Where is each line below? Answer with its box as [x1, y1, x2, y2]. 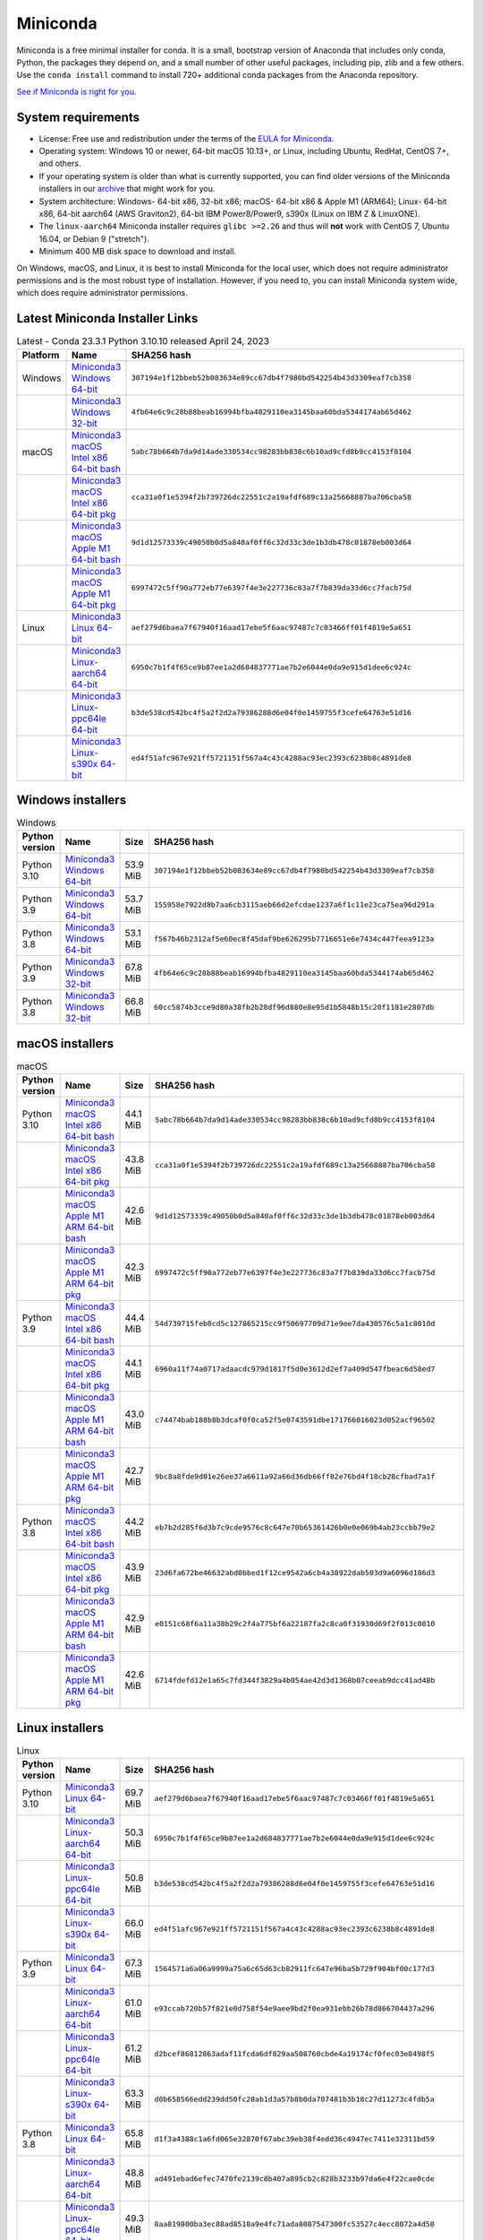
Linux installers [16, 1720, 105, 1736]
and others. [38, 158, 81, 169]
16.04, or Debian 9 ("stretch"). [38, 233, 149, 244]
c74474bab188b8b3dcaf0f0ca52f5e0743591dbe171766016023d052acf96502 [155, 1415, 436, 1425]
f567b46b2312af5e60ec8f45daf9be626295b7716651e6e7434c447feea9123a [153, 934, 435, 943]
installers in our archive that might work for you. [38, 184, 216, 194]
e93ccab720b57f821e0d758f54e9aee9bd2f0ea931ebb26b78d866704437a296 [154, 2003, 436, 2013]
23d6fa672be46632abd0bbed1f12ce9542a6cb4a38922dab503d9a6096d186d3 [155, 1568, 436, 1577]
